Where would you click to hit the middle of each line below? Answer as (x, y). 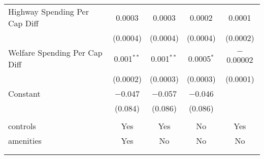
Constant (24, 93)
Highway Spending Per (48, 11)
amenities (25, 141)
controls (22, 126)
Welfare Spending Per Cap (55, 52)
